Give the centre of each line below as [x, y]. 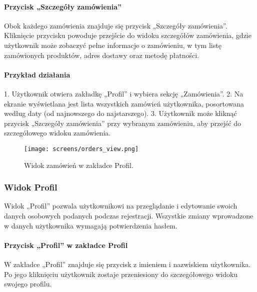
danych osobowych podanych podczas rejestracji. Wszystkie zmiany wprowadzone [129, 215]
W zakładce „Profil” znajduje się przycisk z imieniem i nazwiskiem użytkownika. [127, 264]
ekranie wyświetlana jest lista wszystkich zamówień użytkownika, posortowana [124, 103]
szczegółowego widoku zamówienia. [57, 133]
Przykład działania [37, 74]
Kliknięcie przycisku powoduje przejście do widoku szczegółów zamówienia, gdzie [128, 35]
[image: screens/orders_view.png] [81, 149]
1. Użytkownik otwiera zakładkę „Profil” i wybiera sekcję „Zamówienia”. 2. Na [124, 93]
